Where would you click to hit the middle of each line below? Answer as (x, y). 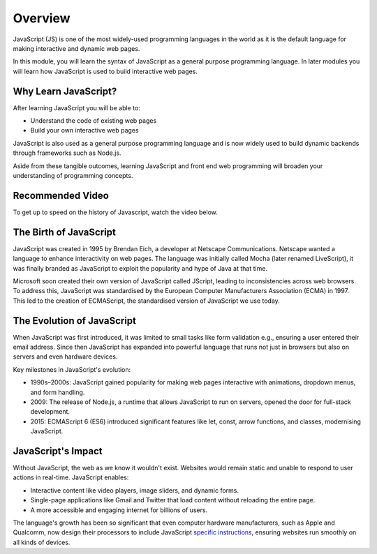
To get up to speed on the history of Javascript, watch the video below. (115, 212)
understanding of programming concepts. (73, 175)
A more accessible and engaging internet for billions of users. (119, 510)
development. (50, 412)
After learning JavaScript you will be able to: (77, 107)
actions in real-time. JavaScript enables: (71, 477)
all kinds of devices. (42, 542)
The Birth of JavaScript (65, 232)
